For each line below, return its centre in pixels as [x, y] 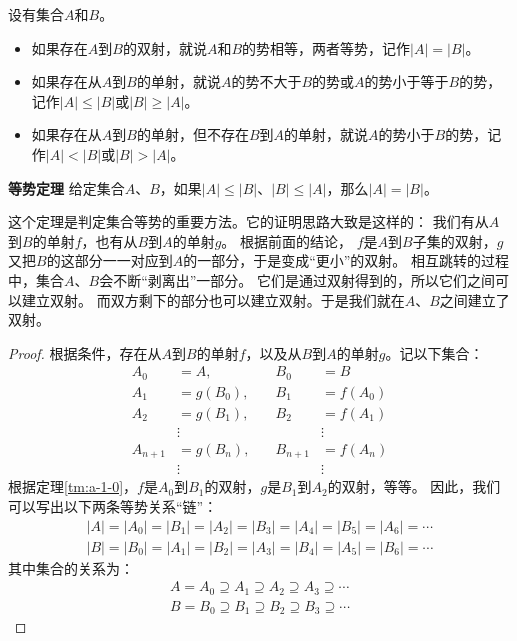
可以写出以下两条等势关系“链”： [113, 506]
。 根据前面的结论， [287, 240]
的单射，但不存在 [192, 134]
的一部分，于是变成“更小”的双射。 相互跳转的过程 [346, 260]
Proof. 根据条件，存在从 [85, 352]
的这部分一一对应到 [109, 260]
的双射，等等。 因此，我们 [414, 486]
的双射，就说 [164, 47]
